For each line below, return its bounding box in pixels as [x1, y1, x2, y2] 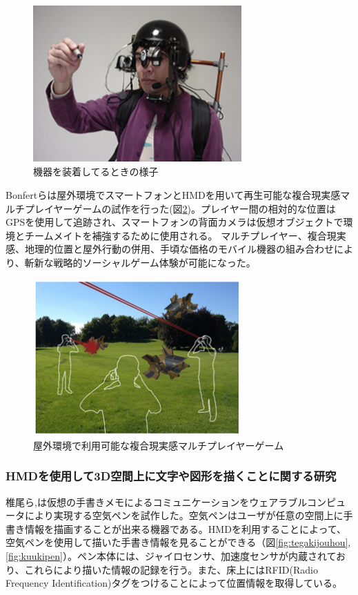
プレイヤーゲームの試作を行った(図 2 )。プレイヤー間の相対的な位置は [24, 201, 336, 215]
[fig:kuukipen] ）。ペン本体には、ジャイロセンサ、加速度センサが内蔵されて [6, 549, 337, 563]
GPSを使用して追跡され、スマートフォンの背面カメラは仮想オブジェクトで [6, 215, 344, 229]
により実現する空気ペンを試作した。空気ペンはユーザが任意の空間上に [24, 508, 344, 523]
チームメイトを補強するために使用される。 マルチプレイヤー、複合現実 [24, 228, 346, 242]
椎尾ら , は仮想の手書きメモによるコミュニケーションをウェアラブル [6, 494, 307, 509]
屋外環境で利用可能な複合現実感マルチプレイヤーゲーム [33, 438, 284, 452]
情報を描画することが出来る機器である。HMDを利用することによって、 [24, 521, 347, 536]
